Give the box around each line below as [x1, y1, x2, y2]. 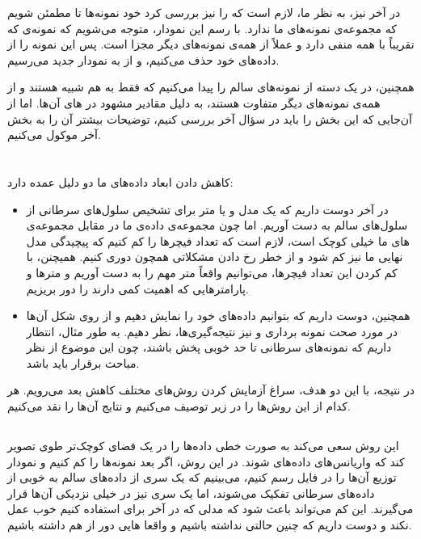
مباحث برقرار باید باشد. [26, 354, 140, 371]
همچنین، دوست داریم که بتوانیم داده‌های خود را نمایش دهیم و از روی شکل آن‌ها [26, 307, 410, 324]
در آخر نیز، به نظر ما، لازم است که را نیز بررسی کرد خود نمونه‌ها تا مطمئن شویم [7, 4, 401, 20]
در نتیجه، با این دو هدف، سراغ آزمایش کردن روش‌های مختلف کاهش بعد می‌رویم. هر [7, 381, 415, 398]
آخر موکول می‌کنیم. [7, 126, 101, 143]
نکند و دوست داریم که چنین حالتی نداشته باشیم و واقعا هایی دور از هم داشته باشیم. [7, 516, 412, 533]
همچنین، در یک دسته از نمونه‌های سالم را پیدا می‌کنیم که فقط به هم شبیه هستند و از [7, 78, 415, 95]
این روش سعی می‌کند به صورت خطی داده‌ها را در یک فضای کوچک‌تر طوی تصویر [7, 437, 399, 454]
